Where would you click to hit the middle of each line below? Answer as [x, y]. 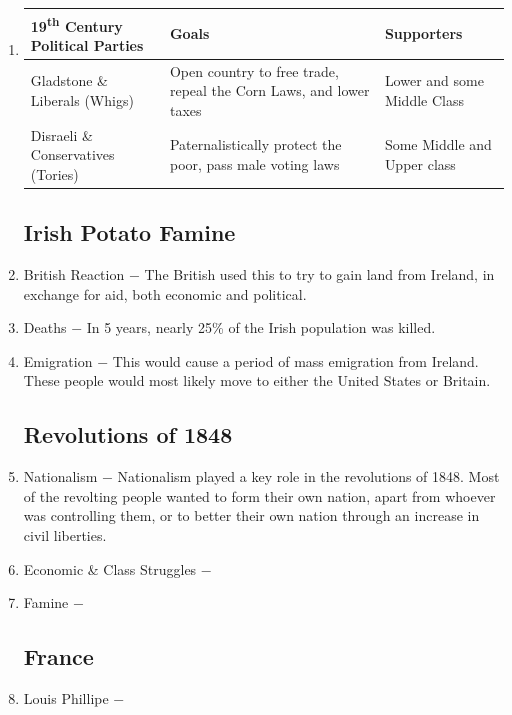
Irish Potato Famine [129, 232]
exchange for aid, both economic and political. [165, 293]
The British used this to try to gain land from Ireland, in [319, 274]
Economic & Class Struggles [110, 568]
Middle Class [424, 99]
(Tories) [54, 173]
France [58, 656]
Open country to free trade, [254, 70]
